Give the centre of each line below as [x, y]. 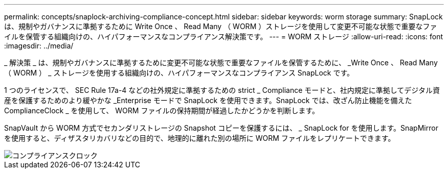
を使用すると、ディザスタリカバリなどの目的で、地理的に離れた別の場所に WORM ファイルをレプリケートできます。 [200, 138]
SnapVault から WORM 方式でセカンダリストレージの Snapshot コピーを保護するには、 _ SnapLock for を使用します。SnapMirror [221, 128]
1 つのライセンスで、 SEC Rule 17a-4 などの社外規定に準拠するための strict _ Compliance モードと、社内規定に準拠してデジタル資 [222, 90]
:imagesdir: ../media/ [39, 46]
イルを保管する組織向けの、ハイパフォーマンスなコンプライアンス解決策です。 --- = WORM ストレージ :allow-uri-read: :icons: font [224, 36]
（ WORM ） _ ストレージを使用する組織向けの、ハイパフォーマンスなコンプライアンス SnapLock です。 [179, 73]
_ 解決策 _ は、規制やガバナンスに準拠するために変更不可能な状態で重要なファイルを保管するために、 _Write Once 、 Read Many [221, 63]
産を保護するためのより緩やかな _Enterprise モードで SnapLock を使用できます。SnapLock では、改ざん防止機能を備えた [208, 100]
